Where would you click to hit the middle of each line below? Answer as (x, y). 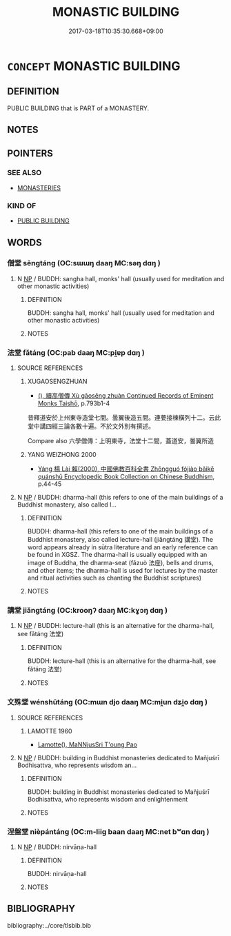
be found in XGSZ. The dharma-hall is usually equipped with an (117, 555)
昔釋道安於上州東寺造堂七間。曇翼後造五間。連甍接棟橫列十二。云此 (124, 418)
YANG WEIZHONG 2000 (62, 455)
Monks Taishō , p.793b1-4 (74, 403)
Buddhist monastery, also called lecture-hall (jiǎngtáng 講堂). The (120, 540)
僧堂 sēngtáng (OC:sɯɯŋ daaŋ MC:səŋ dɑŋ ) (84, 263)
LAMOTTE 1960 (50, 731)
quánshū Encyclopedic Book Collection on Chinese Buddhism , (126, 477)
